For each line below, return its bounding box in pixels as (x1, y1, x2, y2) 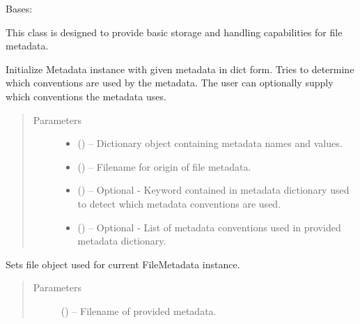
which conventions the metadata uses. (6, 88, 166, 103)
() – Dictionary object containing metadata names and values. (77, 136, 343, 151)
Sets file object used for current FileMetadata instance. (6, 256, 240, 271)
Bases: (6, 1, 33, 15)
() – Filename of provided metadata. (61, 303, 217, 318)
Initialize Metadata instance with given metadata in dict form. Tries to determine (6, 61, 354, 76)
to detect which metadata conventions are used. (77, 196, 281, 210)
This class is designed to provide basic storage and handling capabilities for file (6, 24, 343, 39)
